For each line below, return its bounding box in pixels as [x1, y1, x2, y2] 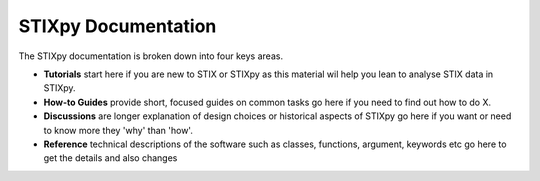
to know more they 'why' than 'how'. [43, 124, 194, 136]
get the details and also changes [43, 152, 178, 164]
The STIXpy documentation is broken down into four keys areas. [18, 50, 284, 62]
